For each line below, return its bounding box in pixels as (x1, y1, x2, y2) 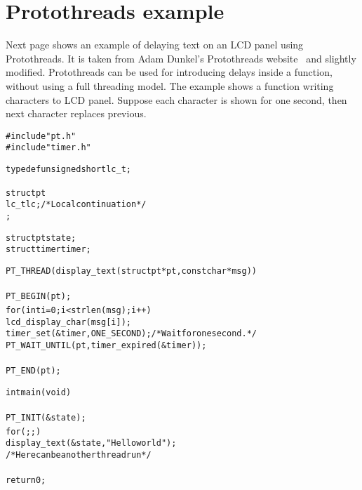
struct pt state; (6, 232, 76, 243)
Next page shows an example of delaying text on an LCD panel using (6, 37, 304, 52)
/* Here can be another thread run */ (6, 449, 152, 460)
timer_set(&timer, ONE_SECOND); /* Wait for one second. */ (6, 329, 257, 339)
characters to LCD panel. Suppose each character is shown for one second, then (6, 92, 347, 107)
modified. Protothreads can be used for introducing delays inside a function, (6, 65, 333, 79)
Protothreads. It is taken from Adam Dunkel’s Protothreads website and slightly (6, 51, 356, 65)
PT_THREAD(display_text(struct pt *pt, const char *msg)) (6, 265, 257, 276)
